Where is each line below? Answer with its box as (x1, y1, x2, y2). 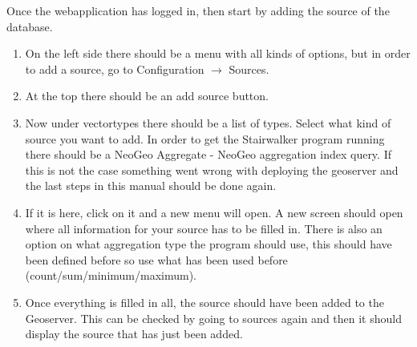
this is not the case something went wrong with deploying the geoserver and (25, 161, 399, 178)
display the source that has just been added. (25, 325, 243, 342)
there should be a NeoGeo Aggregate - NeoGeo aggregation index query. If (25, 146, 391, 163)
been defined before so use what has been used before (25, 251, 288, 268)
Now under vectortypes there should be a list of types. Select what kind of (25, 114, 391, 131)
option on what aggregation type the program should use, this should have (25, 236, 392, 252)
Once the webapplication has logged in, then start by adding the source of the (6, 2, 390, 18)
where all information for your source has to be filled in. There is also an (25, 220, 383, 236)
